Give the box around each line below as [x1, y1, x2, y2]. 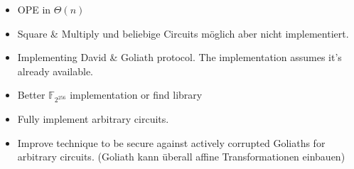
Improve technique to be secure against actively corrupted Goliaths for [17, 135, 326, 150]
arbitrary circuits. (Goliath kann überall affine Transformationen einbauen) [17, 149, 345, 164]
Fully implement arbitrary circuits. [17, 111, 169, 126]
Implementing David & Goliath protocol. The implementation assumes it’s [17, 50, 342, 65]
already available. [17, 63, 94, 78]
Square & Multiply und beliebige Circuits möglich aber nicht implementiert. [17, 26, 349, 40]
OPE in [17, 2, 51, 16]
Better [17, 87, 45, 102]
